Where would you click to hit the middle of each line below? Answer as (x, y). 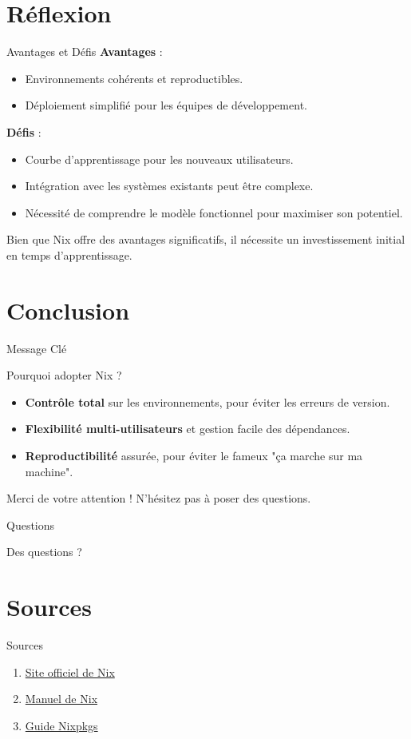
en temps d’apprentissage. (69, 254)
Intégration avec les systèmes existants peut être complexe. (169, 186)
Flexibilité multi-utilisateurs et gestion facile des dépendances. (188, 429)
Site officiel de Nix (70, 671)
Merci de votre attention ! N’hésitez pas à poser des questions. (159, 498)
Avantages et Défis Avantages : (85, 52)
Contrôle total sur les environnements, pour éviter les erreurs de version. (207, 401)
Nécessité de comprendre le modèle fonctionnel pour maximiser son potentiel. (214, 212)
